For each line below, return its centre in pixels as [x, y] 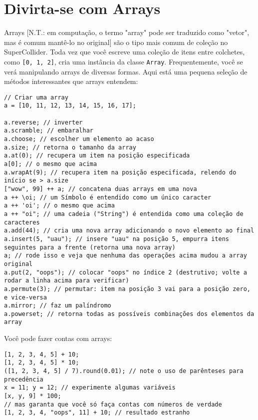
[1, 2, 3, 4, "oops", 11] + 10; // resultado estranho [97, 413]
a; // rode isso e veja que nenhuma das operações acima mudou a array [126, 256]
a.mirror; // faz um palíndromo [58, 306]
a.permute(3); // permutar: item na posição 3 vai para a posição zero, [127, 289]
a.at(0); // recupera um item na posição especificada [97, 156]
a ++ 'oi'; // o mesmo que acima [59, 206]
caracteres [22, 222]
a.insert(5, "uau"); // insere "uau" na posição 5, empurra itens [117, 239]
